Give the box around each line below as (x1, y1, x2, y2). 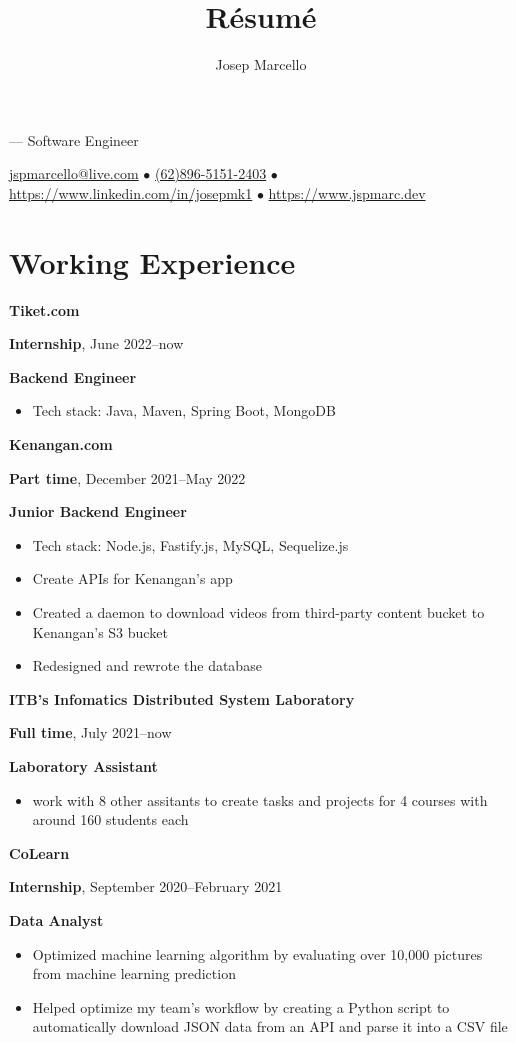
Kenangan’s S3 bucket (32, 621, 168, 642)
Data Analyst (9, 909, 104, 930)
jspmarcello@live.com (9, 163, 139, 184)
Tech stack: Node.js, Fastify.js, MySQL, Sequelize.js (32, 534, 349, 555)
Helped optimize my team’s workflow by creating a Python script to (32, 996, 450, 1017)
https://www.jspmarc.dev (268, 182, 426, 203)
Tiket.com (9, 299, 80, 320)
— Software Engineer (9, 129, 139, 150)
